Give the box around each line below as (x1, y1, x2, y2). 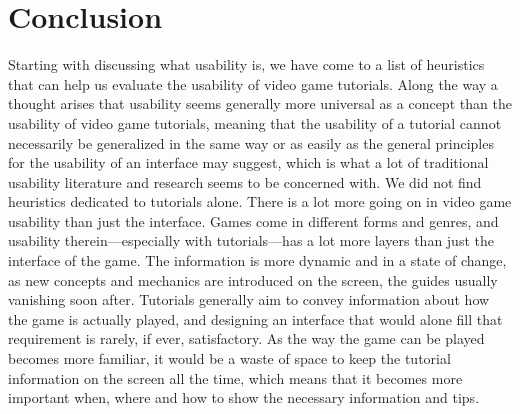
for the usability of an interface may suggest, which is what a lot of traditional (8, 152, 489, 173)
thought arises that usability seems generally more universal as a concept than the (8, 93, 512, 114)
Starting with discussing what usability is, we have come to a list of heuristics (8, 54, 485, 75)
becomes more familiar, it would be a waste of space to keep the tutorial (8, 348, 451, 369)
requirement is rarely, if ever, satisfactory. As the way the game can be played (8, 328, 485, 349)
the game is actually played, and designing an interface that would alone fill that (8, 308, 503, 329)
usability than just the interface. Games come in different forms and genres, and (8, 210, 499, 231)
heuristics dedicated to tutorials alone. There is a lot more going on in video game (8, 191, 512, 212)
